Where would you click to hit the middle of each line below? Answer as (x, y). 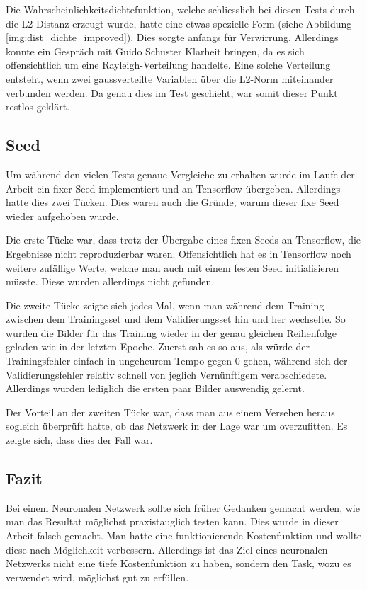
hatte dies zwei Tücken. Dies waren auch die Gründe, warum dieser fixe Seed (173, 202)
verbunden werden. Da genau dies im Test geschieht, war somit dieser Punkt (172, 92)
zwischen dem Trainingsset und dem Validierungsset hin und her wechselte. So (176, 319)
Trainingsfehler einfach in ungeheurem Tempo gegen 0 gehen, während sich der (177, 361)
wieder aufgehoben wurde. (62, 216)
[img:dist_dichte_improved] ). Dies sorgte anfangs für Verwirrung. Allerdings (172, 37)
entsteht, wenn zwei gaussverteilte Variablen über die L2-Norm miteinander (170, 78)
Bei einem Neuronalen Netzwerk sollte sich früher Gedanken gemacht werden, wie (183, 507)
